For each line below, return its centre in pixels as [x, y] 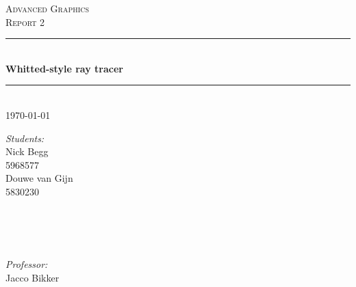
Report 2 [25, 22]
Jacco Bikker [33, 277]
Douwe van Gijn [39, 178]
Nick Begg [27, 151]
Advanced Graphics [48, 8]
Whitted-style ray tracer [64, 68]
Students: [25, 138]
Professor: [27, 264]
